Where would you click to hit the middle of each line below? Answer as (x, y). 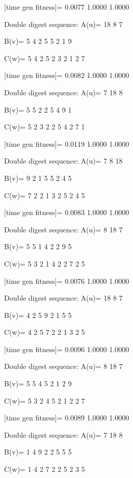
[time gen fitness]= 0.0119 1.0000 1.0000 (67, 143)
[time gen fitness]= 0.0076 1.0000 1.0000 (67, 281)
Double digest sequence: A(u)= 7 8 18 (63, 161)
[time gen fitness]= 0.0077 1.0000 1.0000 (67, 7)
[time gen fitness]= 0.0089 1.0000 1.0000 (67, 418)
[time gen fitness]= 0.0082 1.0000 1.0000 (67, 75)
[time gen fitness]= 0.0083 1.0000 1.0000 (67, 212)
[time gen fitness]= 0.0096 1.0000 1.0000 (67, 349)
